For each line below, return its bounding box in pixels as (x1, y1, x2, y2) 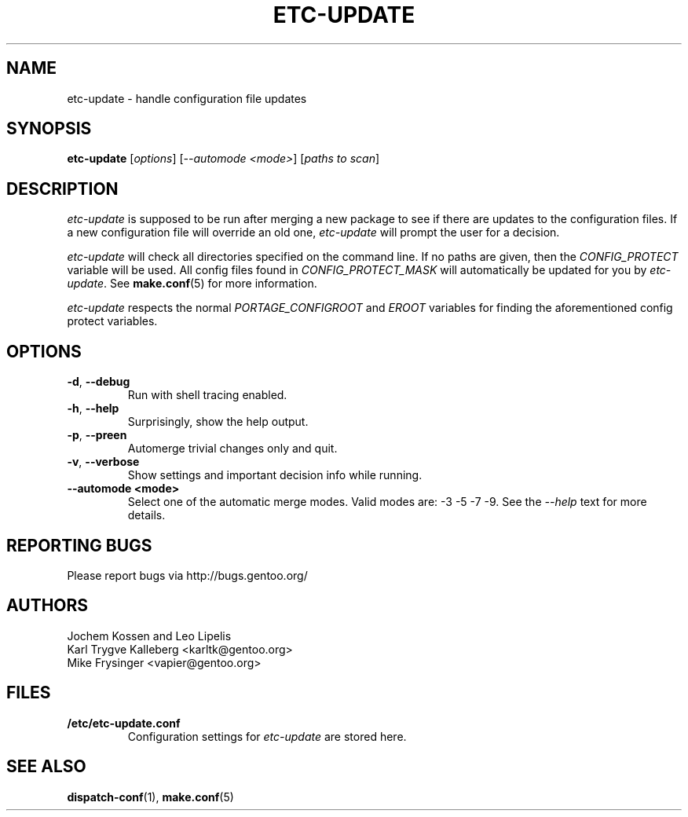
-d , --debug (67, 375, 130, 389)
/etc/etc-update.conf (67, 716, 181, 730)
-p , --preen (67, 428, 127, 442)
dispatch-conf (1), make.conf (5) (67, 790, 234, 804)
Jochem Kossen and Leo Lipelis (67, 628, 232, 643)
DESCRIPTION (6, 178, 119, 199)
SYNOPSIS (6, 119, 92, 139)
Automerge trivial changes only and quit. (127, 441, 338, 456)
